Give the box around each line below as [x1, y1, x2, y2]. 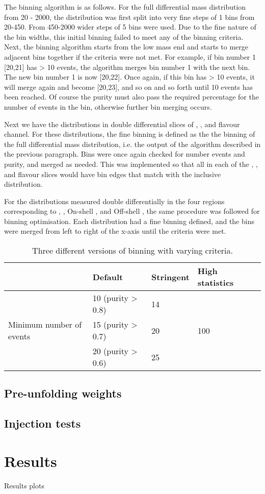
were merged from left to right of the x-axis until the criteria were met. [4, 226, 226, 236]
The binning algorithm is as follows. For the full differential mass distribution [4, 2, 246, 12]
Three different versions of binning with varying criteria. [32, 244, 233, 257]
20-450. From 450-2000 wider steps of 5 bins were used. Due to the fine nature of [4, 21, 256, 32]
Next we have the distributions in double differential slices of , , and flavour [4, 118, 240, 129]
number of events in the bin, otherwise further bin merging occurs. [4, 101, 212, 112]
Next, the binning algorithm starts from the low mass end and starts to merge [4, 41, 248, 52]
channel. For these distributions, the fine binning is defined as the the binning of [4, 129, 255, 139]
